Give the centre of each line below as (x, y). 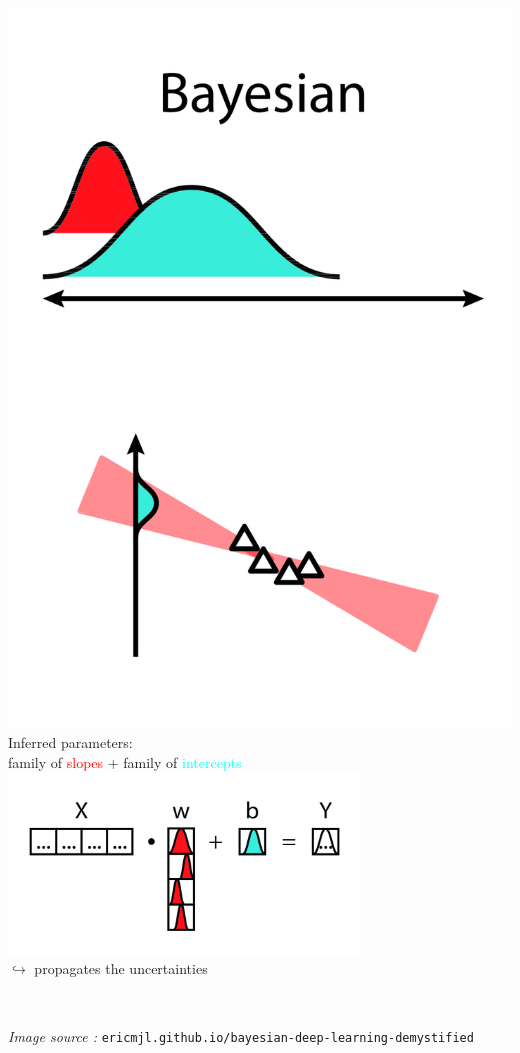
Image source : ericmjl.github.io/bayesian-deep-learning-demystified (241, 1035)
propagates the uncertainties (121, 968)
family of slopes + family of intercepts (125, 761)
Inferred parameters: (70, 742)
